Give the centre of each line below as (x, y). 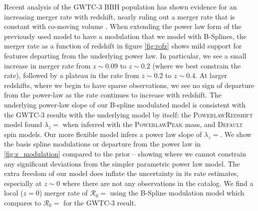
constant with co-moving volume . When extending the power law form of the (123, 26)
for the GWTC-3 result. (100, 202)
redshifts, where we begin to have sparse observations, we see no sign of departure (129, 85)
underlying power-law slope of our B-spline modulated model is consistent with (125, 104)
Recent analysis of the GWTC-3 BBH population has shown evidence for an (121, 6)
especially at (23, 183)
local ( (14, 193)
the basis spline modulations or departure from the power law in (103, 144)
